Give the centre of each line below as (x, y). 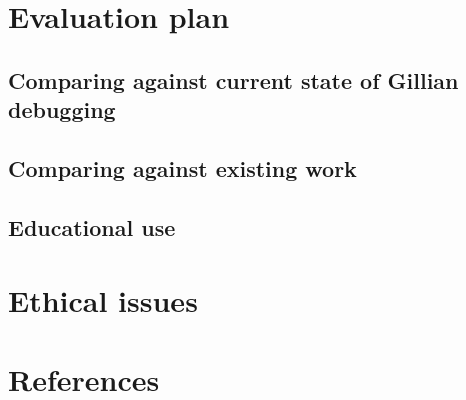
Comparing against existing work (182, 167)
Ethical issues (103, 300)
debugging (62, 109)
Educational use (92, 226)
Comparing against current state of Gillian (233, 79)
